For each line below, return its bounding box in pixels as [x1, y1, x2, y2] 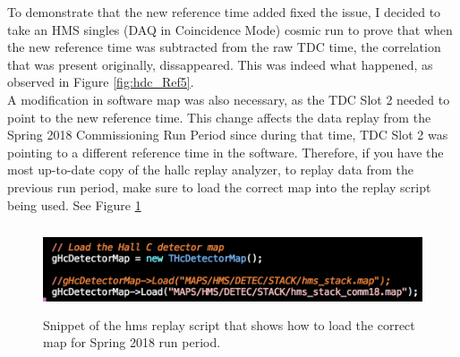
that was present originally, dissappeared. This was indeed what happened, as [7, 55, 433, 73]
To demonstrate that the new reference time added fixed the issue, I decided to [7, 3, 441, 21]
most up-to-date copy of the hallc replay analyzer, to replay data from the [7, 160, 414, 179]
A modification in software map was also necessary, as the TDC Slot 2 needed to [7, 89, 450, 108]
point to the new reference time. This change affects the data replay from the [7, 107, 431, 126]
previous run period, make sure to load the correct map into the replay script [7, 177, 431, 196]
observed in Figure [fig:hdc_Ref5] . [7, 72, 194, 91]
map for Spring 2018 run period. [43, 333, 221, 352]
